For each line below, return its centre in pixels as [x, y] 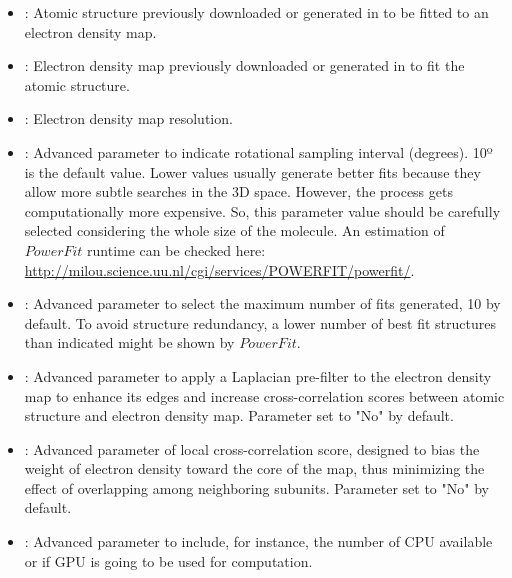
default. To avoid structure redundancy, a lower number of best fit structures [260, 322]
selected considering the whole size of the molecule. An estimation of [234, 230]
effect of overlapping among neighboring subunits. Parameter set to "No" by [256, 487]
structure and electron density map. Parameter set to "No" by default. [239, 415]
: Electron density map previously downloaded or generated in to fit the [244, 65]
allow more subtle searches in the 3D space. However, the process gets [238, 191]
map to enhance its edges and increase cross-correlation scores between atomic [264, 395]
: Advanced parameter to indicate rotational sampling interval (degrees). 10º [258, 151]
